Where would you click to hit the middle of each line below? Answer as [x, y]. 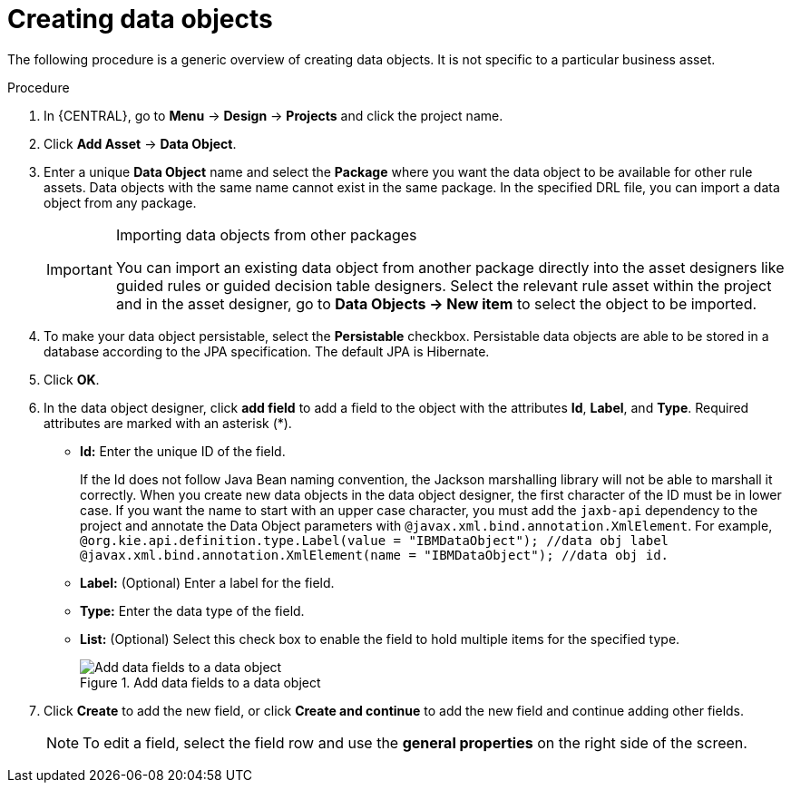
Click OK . [72, 379]
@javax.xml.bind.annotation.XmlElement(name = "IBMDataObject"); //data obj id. [375, 555]
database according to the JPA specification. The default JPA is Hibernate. [267, 351]
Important [79, 269]
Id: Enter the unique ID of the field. [183, 451]
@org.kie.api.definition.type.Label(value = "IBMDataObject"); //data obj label [375, 540]
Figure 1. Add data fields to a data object [200, 682]
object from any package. [120, 202]
